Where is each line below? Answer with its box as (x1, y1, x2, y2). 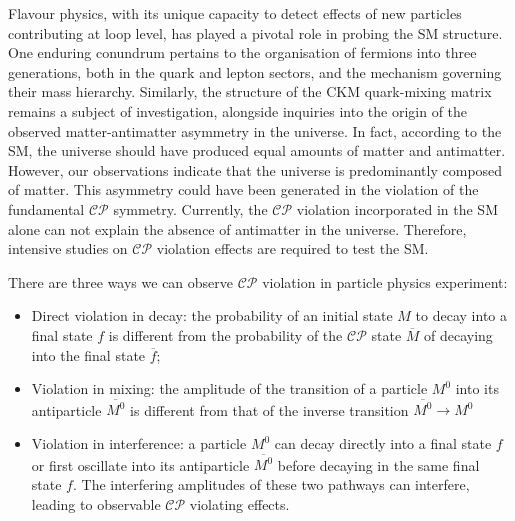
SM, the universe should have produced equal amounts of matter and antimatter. (8, 140, 506, 161)
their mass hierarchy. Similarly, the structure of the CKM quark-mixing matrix (8, 81, 492, 102)
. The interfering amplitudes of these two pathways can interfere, (72, 473, 470, 494)
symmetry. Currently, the (113, 198, 268, 219)
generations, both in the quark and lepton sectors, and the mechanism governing (8, 61, 502, 82)
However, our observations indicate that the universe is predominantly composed (8, 159, 503, 180)
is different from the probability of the (108, 324, 343, 345)
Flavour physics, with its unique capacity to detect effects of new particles (8, 3, 462, 23)
